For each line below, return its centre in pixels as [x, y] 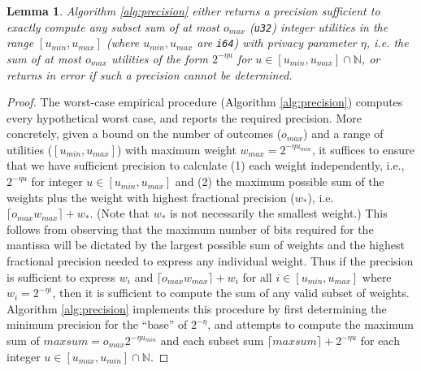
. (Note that [119, 213]
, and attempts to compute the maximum [310, 324]
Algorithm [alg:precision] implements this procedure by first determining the [197, 308]
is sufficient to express [61, 276]
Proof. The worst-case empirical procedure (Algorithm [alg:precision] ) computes [205, 102]
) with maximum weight [176, 149]
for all [257, 276]
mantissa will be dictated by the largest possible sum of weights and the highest [206, 245]
